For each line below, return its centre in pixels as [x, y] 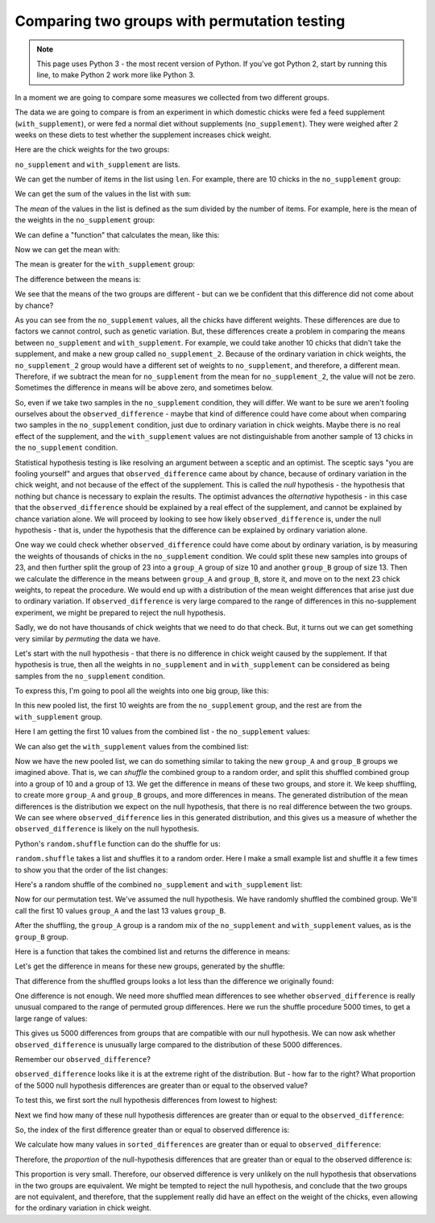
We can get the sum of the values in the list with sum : [103, 194]
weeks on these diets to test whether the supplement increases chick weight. [143, 135]
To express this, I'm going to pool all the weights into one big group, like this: [142, 691]
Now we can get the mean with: [68, 250]
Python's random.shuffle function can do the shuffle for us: [118, 844]
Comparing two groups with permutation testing [180, 21]
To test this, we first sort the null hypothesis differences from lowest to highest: [146, 1101]
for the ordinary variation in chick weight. [83, 1208]
